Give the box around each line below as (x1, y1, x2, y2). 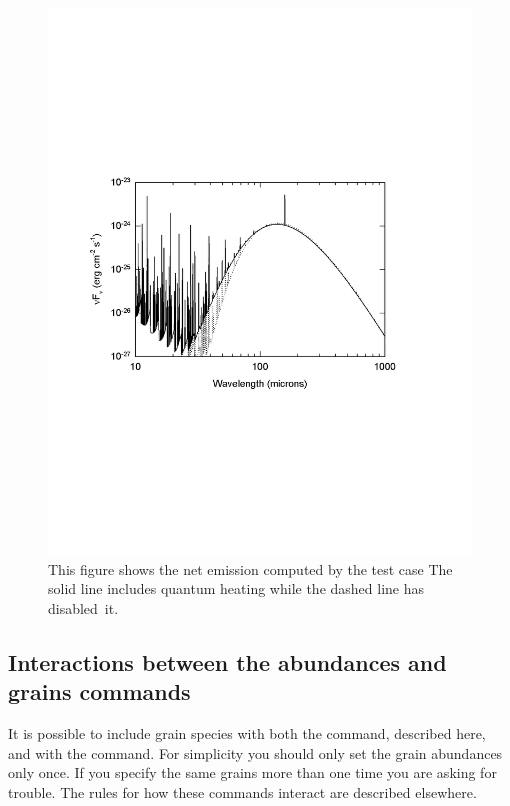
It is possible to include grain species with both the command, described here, (8, 722, 486, 743)
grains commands (8, 676, 191, 707)
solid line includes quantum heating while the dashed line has (48, 578, 424, 599)
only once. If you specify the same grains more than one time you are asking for (8, 762, 497, 783)
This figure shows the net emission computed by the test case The (48, 558, 453, 579)
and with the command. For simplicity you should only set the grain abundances (8, 742, 503, 763)
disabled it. (48, 597, 119, 618)
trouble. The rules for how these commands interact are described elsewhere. (8, 781, 477, 802)
